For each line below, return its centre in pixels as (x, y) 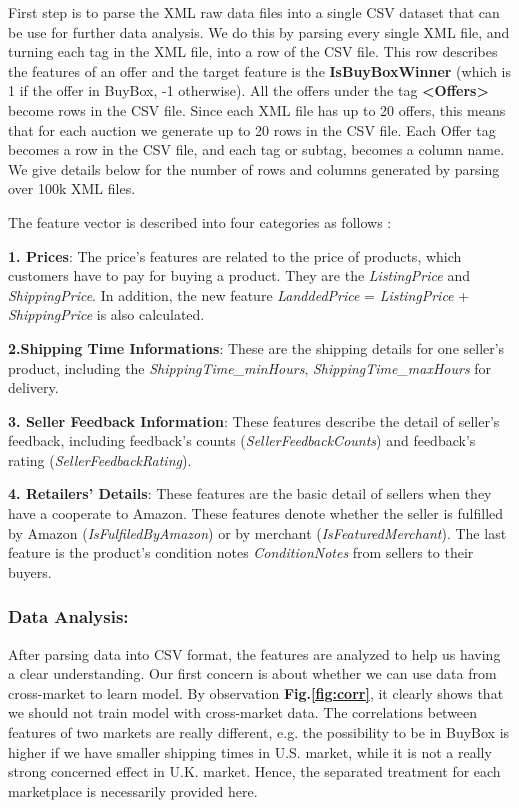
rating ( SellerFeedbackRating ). (100, 459)
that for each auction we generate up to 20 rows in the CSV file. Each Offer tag (252, 129)
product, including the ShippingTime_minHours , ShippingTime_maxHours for (250, 367)
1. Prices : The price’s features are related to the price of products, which (235, 255)
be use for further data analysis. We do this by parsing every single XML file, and (259, 31)
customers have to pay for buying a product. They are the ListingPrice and (239, 275)
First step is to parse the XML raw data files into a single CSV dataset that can (254, 12)
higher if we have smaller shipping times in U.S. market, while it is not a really (250, 751)
